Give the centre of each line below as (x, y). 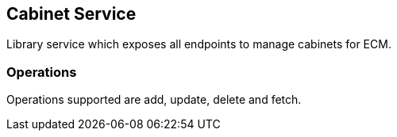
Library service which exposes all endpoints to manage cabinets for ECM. (199, 44)
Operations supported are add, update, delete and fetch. (154, 100)
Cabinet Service (71, 14)
